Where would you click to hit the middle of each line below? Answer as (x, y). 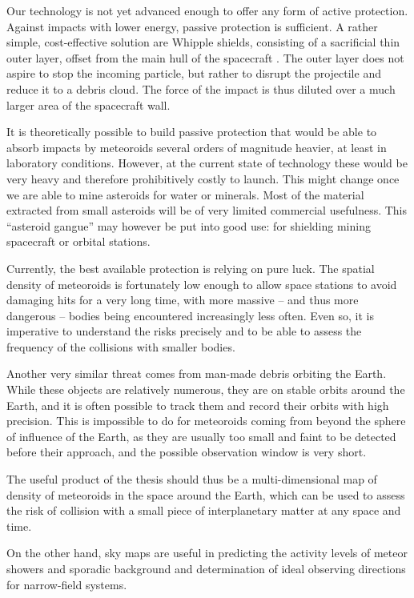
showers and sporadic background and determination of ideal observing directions (206, 568)
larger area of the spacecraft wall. (88, 104)
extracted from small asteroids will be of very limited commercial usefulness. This (207, 210)
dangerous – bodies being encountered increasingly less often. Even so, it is (190, 315)
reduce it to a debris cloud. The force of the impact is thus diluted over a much (201, 88)
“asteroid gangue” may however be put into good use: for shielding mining (189, 225)
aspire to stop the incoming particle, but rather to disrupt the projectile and (194, 73)
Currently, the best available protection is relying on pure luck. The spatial (191, 268)
